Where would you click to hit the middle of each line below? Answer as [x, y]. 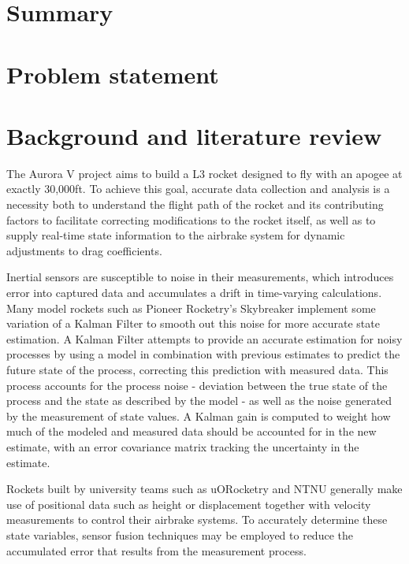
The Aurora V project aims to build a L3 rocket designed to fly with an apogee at [204, 173]
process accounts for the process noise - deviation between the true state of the [197, 385]
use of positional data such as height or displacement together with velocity [189, 504]
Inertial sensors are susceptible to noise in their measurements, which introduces [200, 277]
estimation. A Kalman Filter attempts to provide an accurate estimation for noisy [204, 338]
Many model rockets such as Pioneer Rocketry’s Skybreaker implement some [191, 308]
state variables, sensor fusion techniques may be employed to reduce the [180, 534]
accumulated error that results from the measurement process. [156, 550]
